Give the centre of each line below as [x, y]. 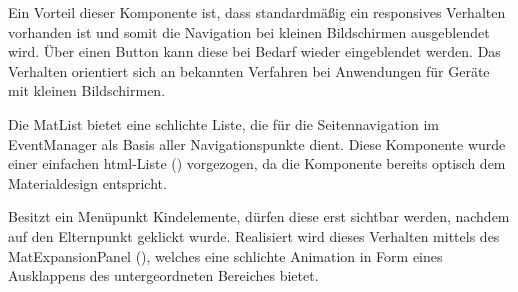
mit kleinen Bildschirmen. [87, 90]
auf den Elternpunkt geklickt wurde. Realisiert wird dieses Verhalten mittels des [254, 235]
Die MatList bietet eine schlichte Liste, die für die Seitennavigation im [223, 123]
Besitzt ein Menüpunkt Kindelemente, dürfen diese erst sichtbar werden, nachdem [259, 216]
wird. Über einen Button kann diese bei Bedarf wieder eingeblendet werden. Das [254, 51]
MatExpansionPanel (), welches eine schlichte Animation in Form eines [225, 255]
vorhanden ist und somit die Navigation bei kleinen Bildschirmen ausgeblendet [249, 31]
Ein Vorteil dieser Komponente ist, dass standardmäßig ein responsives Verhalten [257, 12]
